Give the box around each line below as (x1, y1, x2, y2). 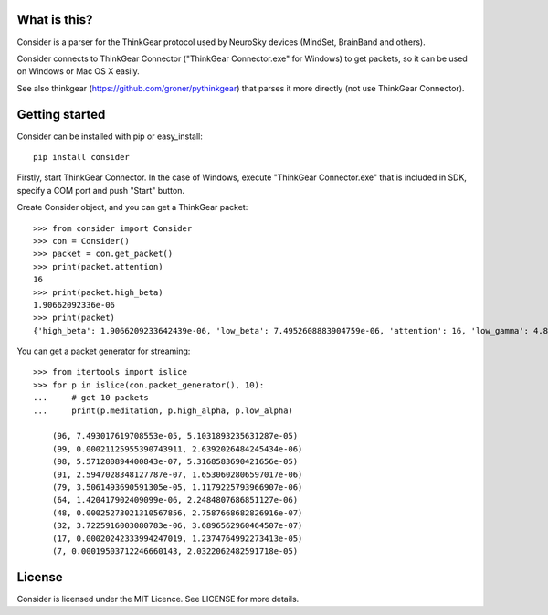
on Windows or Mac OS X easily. (16, 66, 141, 77)
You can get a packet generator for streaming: (16, 345, 191, 356)
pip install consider (33, 152, 130, 162)
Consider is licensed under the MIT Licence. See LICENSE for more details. (16, 593, 300, 604)
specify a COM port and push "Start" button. (16, 185, 185, 196)
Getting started (16, 106, 106, 122)
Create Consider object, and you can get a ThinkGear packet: (16, 202, 248, 213)
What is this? (16, 12, 93, 27)
